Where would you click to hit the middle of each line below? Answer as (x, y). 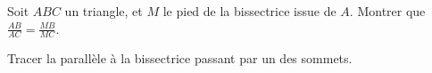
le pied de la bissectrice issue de (249, 11)
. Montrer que (387, 11)
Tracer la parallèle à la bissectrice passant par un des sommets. (180, 58)
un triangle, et (104, 11)
